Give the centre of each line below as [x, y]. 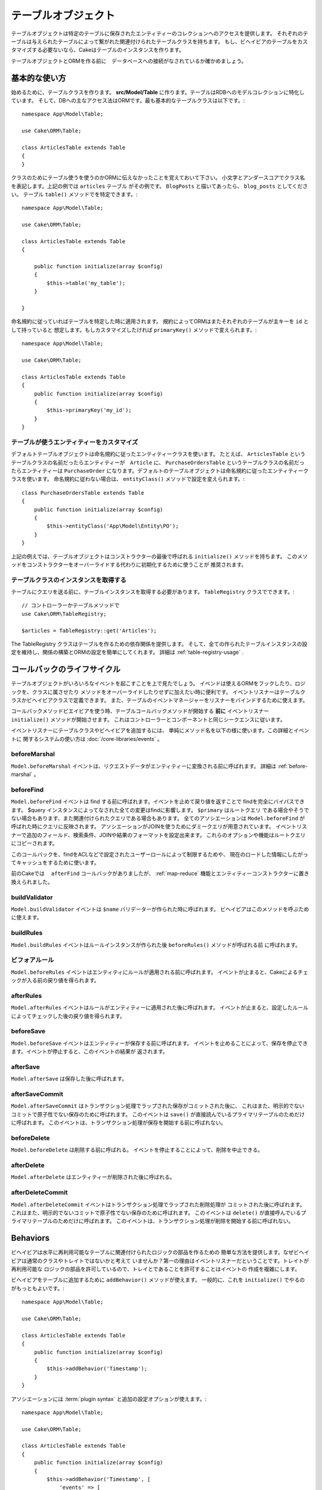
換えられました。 [32, 881]
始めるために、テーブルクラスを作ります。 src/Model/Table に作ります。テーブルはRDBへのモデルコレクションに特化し [158, 92]
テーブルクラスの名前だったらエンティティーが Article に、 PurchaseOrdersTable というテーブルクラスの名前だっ [158, 462]
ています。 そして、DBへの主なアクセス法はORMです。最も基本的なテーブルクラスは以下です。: [128, 101]
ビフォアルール [32, 960]
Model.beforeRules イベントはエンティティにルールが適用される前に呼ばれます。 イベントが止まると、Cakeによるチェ [160, 972]
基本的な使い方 [38, 78]
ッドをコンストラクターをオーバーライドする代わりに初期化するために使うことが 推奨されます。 [129, 564]
